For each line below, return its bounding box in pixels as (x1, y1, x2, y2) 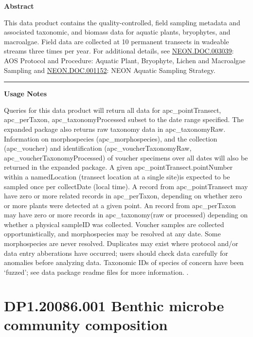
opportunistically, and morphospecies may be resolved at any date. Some (4, 229, 221, 239)
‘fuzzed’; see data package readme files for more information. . (4, 266, 189, 277)
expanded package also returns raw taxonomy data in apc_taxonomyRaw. (4, 124, 226, 134)
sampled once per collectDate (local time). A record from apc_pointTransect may (4, 181, 248, 191)
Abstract (4, 1, 34, 11)
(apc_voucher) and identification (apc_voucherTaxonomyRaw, (4, 143, 192, 153)
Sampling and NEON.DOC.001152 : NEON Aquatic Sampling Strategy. (4, 65, 216, 75)
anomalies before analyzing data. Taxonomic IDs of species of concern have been (4, 257, 244, 267)
